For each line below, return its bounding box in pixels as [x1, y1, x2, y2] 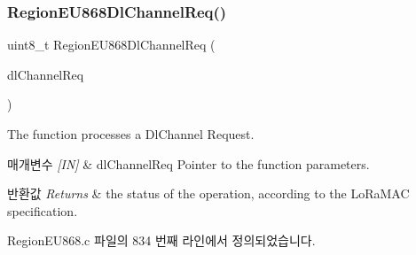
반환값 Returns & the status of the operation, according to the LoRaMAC [7, 184, 410, 203]
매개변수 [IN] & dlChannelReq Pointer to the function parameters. [7, 154, 370, 173]
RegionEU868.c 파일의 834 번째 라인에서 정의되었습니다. [7, 231, 316, 250]
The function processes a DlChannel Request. [7, 125, 255, 143]
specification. [7, 201, 78, 220]
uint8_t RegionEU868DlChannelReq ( [7, 35, 216, 54]
